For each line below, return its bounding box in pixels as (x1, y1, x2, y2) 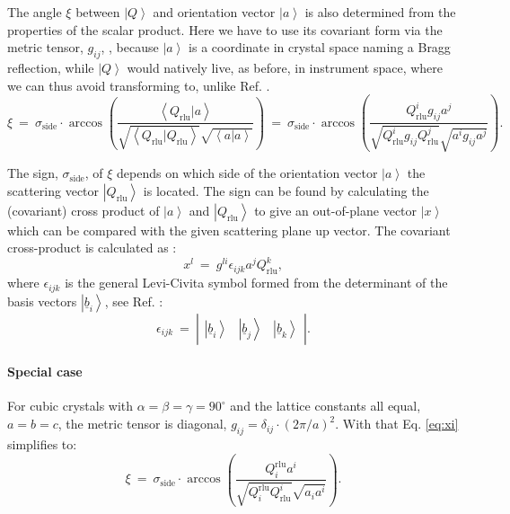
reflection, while (7, 58, 94, 76)
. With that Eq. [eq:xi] (335, 414, 459, 433)
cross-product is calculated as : (7, 238, 177, 257)
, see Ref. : (104, 291, 163, 310)
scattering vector (7, 181, 100, 199)
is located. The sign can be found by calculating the (143, 181, 429, 199)
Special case (7, 362, 83, 381)
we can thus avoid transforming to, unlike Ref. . (7, 75, 270, 94)
